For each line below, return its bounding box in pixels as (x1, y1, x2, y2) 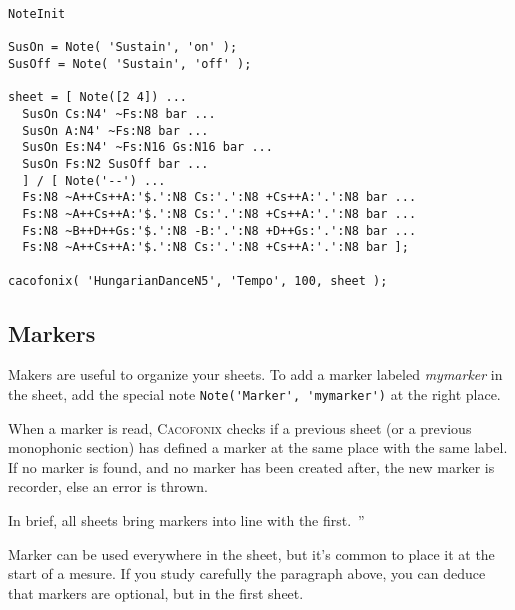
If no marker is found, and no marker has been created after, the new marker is (8, 456, 495, 477)
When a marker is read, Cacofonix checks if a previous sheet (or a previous (8, 417, 472, 438)
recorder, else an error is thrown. (8, 476, 208, 497)
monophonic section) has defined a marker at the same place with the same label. (8, 437, 508, 458)
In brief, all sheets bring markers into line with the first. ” (8, 509, 365, 530)
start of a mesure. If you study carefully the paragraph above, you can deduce (8, 563, 486, 584)
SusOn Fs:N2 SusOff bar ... (22, 156, 209, 171)
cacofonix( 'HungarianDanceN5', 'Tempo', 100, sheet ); (8, 273, 388, 288)
